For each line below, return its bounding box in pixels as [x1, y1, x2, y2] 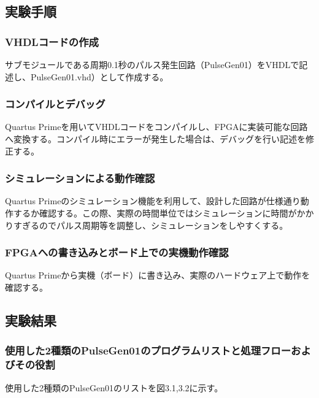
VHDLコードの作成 [5, 34, 99, 49]
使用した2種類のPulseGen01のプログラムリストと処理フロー [5, 343, 291, 358]
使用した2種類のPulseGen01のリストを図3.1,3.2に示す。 [5, 381, 223, 394]
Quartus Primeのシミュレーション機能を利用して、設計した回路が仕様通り [5, 194, 301, 207]
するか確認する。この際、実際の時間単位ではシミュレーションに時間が [13, 207, 297, 219]
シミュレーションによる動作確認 [5, 170, 155, 186]
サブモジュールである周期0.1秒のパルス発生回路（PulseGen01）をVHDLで [5, 58, 299, 71]
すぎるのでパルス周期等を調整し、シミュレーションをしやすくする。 [13, 218, 288, 231]
